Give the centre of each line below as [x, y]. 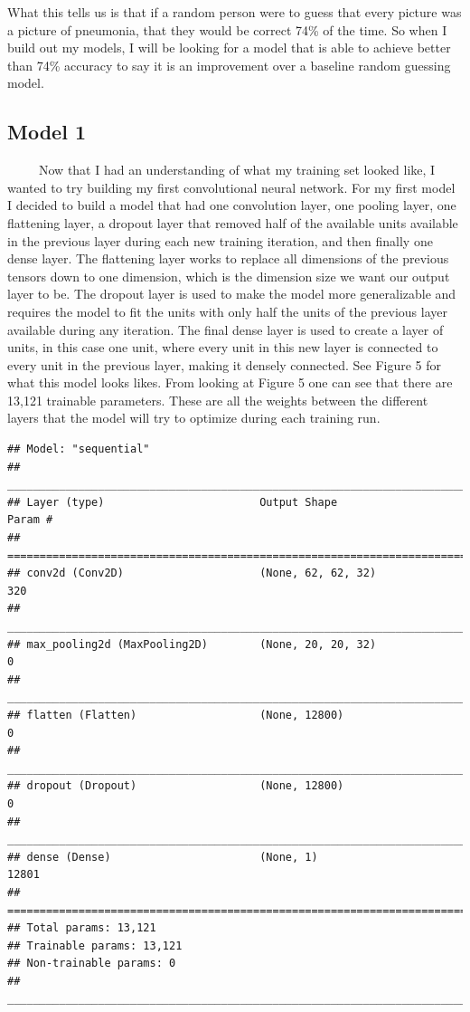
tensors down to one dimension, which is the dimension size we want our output [229, 276]
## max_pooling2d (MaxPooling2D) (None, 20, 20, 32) [192, 644]
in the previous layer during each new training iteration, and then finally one [220, 240]
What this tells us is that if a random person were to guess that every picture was [235, 12]
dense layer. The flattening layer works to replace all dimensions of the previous [228, 258]
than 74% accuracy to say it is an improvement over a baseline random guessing [229, 65]
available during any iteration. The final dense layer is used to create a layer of [226, 329]
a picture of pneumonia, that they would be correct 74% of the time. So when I [227, 29]
